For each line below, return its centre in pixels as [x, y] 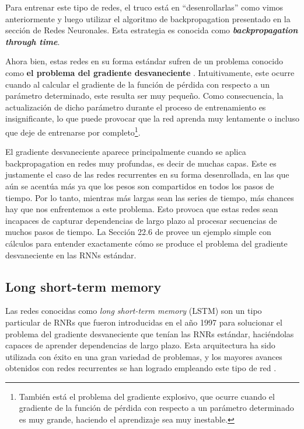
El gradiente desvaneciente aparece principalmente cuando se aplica [126, 152]
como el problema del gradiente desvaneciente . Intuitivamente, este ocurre [150, 72]
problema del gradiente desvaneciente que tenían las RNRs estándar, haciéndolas [150, 333]
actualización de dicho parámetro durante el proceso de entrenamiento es [136, 107]
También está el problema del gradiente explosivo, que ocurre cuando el [147, 396]
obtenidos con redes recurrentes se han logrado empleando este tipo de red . [141, 368]
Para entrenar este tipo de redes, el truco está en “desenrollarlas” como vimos [144, 7]
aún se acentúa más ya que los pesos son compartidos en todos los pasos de [140, 186]
